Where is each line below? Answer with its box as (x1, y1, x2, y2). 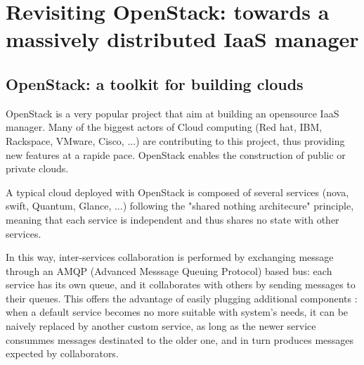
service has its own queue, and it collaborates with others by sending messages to (6, 277, 356, 292)
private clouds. (6, 161, 69, 176)
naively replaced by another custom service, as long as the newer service (6, 319, 316, 333)
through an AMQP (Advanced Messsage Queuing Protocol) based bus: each (6, 263, 332, 278)
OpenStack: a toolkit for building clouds (6, 72, 304, 94)
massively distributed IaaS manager (6, 25, 359, 53)
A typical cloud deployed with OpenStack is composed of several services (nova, (6, 184, 349, 199)
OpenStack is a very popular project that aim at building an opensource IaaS (6, 105, 339, 120)
